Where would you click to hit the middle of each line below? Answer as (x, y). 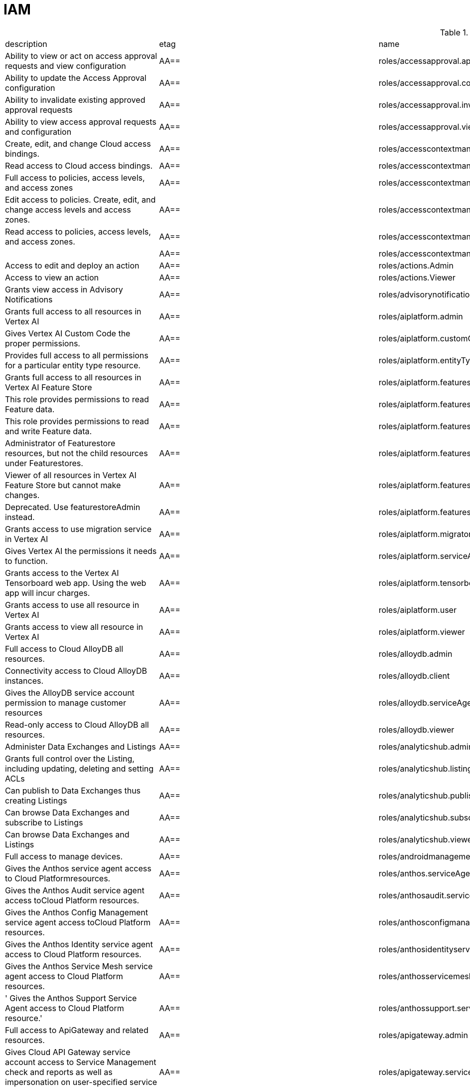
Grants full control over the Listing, (70, 758)
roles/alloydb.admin (415, 654)
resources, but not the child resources (77, 453)
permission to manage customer (66, 702)
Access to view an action (52, 277)
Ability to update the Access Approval (76, 78)
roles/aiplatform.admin (421, 316)
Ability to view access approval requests (81, 122)
